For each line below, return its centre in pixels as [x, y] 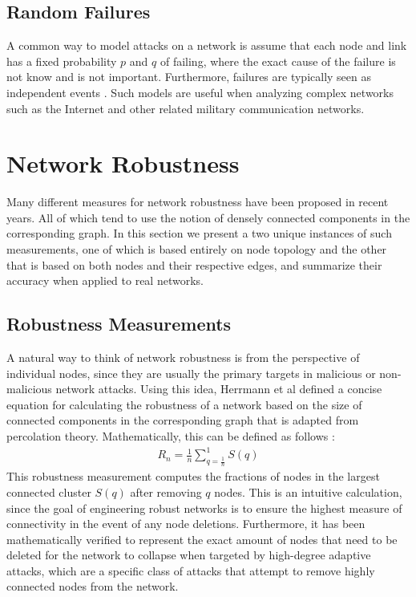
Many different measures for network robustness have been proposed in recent [198, 202]
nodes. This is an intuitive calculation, [308, 491]
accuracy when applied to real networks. [105, 280]
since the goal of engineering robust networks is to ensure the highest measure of [204, 508]
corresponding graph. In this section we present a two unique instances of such [199, 233]
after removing [166, 491]
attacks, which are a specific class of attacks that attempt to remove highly [191, 570]
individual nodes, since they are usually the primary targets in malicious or [191, 373]
